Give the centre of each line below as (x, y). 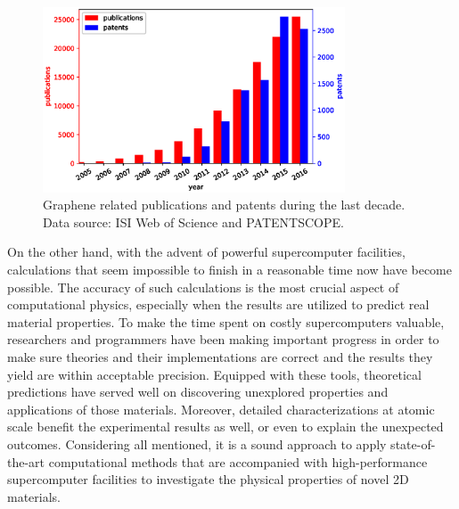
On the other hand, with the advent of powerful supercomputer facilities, (206, 252)
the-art (26, 461)
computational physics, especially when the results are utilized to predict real (218, 304)
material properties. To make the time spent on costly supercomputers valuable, (226, 321)
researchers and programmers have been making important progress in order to (223, 339)
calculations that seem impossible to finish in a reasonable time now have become (229, 270)
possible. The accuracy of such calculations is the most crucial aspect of (203, 287)
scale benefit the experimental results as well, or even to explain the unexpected (225, 427)
